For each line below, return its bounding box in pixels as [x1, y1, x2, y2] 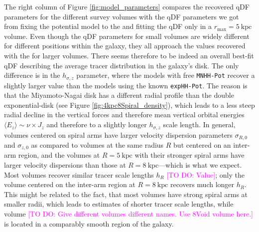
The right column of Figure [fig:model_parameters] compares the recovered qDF [4, 1, 250, 11]
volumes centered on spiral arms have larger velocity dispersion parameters [4, 129, 233, 140]
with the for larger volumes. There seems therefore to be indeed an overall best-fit [4, 50, 254, 60]
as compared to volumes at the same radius [31, 139, 164, 150]
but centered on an [173, 139, 231, 150]
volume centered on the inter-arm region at [4, 179, 135, 190]
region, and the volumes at [18, 150, 100, 160]
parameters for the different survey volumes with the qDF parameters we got [4, 11, 239, 21]
